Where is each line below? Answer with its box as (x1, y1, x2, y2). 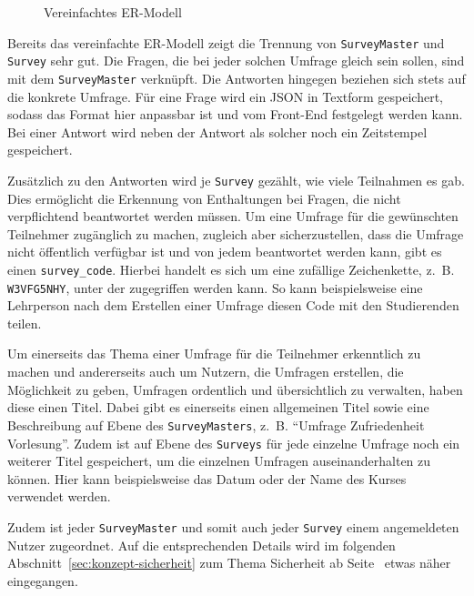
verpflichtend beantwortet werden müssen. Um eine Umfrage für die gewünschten (7, 207, 459, 226)
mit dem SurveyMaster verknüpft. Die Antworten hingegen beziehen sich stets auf (7, 68, 466, 87)
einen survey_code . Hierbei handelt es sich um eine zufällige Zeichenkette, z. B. (7, 259, 455, 278)
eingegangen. (7, 571, 78, 590)
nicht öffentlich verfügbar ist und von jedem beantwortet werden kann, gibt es (7, 242, 442, 261)
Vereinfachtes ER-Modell (44, 3, 182, 21)
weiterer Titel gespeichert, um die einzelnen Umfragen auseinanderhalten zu (7, 451, 431, 470)
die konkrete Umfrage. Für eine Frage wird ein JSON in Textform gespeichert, (7, 86, 443, 106)
